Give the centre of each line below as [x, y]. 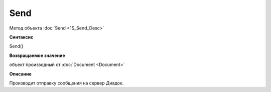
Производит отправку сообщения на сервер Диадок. [66, 83]
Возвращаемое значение [37, 55]
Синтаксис [21, 37]
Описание [21, 74]
